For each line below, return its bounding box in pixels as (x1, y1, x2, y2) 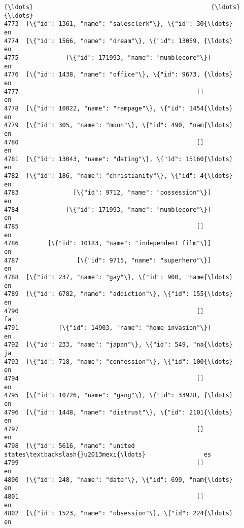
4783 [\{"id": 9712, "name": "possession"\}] (4, 189, 212, 197)
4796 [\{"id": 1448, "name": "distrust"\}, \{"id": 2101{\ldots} (4, 408, 233, 416)
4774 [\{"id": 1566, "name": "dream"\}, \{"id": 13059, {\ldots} (4, 37, 233, 45)
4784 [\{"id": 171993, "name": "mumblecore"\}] (4, 206, 212, 213)
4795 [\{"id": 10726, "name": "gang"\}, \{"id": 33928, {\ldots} (4, 392, 233, 399)
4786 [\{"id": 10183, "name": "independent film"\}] (4, 240, 212, 247)
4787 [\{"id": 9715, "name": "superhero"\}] (4, 256, 212, 264)
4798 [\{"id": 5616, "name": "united (4, 442, 135, 450)
